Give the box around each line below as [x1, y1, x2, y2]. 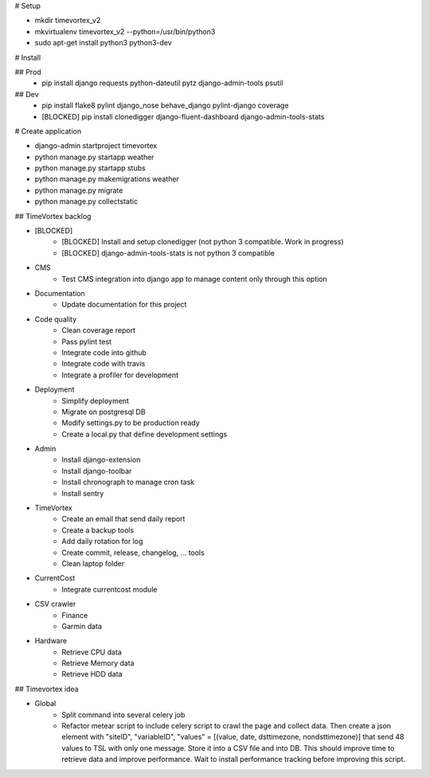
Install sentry [61, 488, 104, 498]
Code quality [34, 314, 77, 324]
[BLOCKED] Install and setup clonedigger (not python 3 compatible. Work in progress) [61, 237, 344, 247]
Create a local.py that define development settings [61, 429, 228, 439]
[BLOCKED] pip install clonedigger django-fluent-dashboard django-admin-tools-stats [41, 111, 325, 121]
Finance [61, 610, 88, 620]
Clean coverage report [61, 326, 135, 335]
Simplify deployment [61, 396, 129, 405]
